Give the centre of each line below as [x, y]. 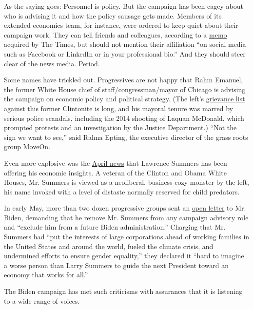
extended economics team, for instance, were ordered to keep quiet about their [121, 25]
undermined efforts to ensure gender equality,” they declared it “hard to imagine [124, 256]
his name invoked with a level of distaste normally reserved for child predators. [122, 191]
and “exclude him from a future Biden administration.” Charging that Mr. [115, 227]
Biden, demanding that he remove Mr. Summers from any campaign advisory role [126, 217]
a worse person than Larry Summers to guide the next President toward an [117, 265]
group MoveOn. [27, 146]
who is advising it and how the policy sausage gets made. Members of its [113, 15]
